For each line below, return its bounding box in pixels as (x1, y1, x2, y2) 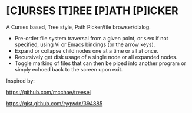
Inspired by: (6, 77, 35, 84)
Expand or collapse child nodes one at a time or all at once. (14, 47, 158, 54)
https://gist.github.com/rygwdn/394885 (6, 100, 103, 107)
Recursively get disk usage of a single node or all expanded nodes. (14, 53, 178, 60)
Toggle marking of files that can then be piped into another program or (14, 60, 187, 67)
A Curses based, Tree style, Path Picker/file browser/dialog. (6, 23, 151, 30)
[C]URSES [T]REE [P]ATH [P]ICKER (6, 4, 178, 18)
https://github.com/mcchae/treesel (6, 88, 91, 95)
